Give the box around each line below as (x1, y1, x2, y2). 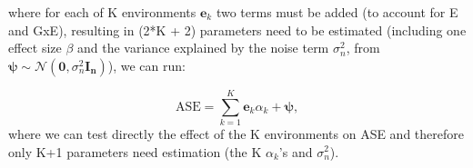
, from (346, 38, 380, 57)
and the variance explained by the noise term (77, 38, 329, 57)
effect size (8, 38, 62, 57)
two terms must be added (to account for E (216, 3, 458, 21)
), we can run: (107, 55, 186, 74)
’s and (278, 142, 313, 161)
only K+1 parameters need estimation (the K (8, 142, 262, 161)
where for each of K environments (8, 3, 196, 21)
